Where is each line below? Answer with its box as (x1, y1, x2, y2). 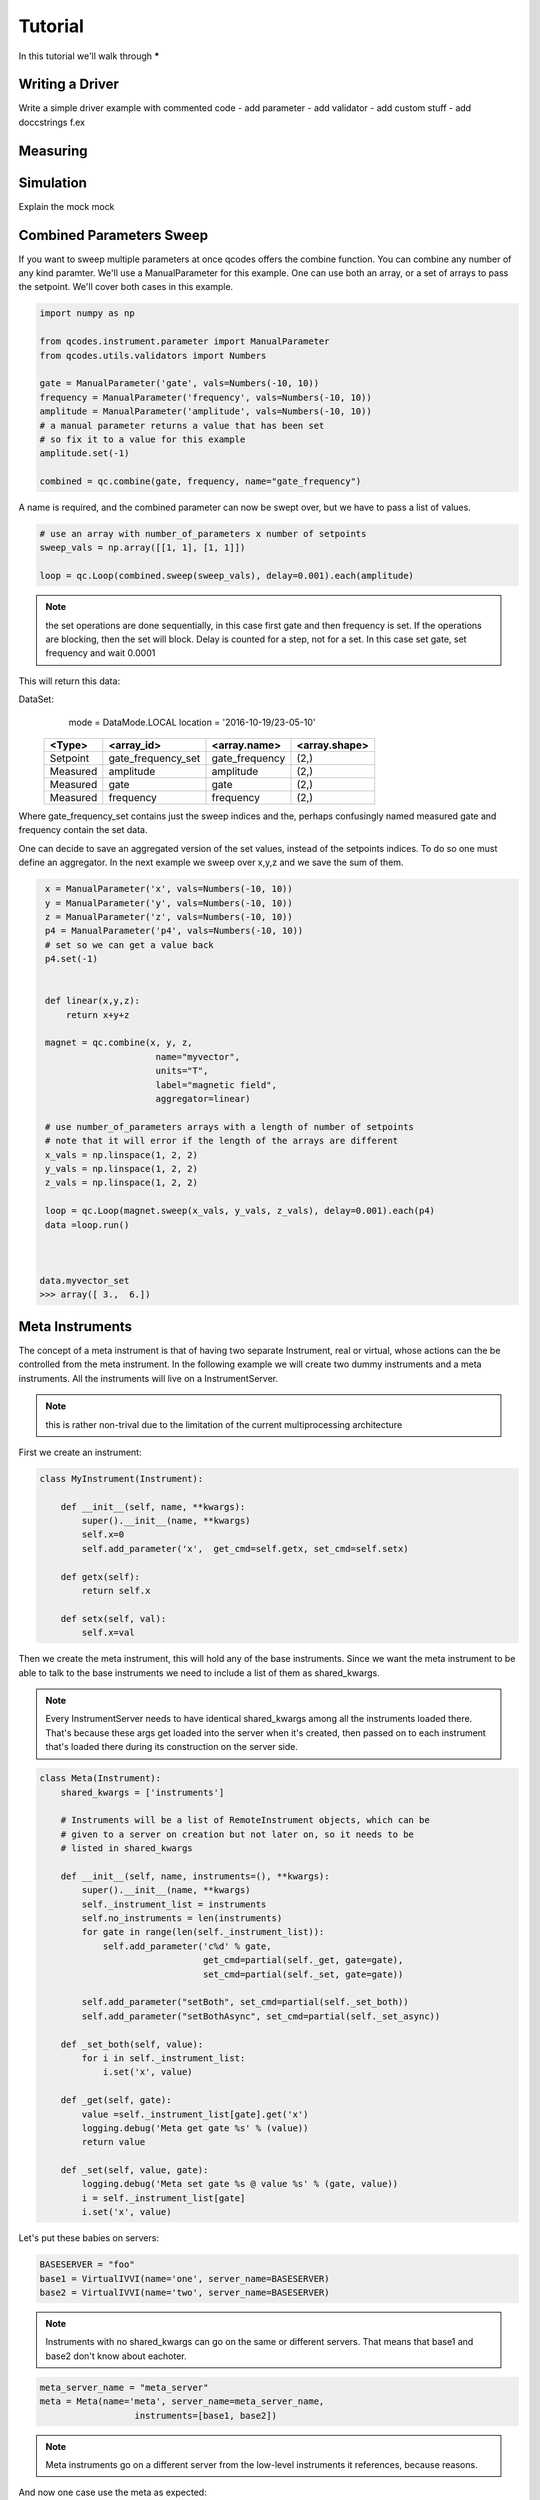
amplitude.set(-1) (39, 448, 130, 459)
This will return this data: (18, 675, 120, 687)
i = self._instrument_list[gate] (81, 2192, 246, 2204)
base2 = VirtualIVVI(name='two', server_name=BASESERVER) (39, 2286, 330, 2298)
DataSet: (18, 693, 55, 705)
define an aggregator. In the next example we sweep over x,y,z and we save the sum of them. (18, 856, 404, 869)
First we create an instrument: (18, 1446, 142, 1458)
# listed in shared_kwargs (60, 1843, 194, 1854)
